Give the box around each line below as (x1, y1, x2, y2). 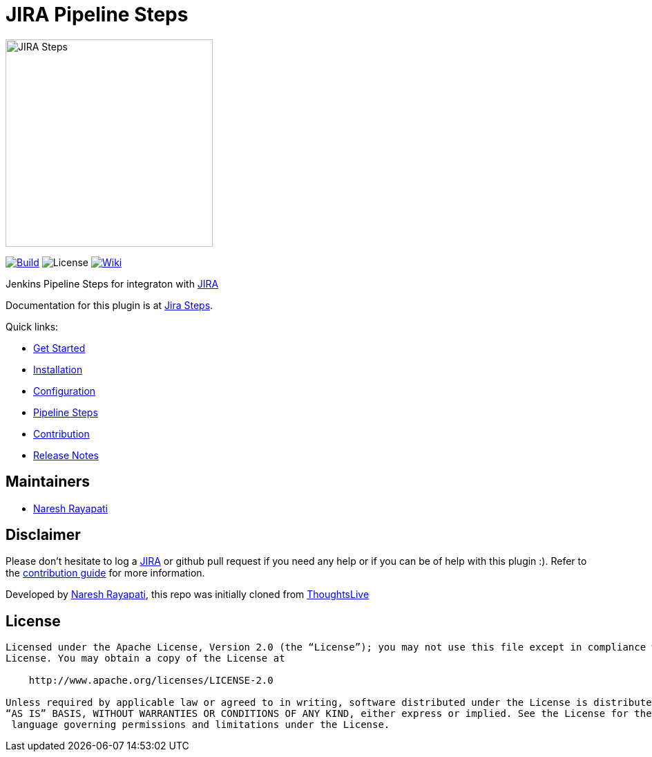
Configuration (33, 384, 96, 397)
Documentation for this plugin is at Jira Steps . (6, 299, 213, 311)
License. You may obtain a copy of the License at (6, 653, 285, 664)
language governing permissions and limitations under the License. (11, 719, 390, 731)
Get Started (33, 342, 86, 354)
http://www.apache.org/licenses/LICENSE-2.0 (28, 675, 274, 686)
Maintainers (6, 473, 90, 491)
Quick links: (6, 320, 59, 333)
